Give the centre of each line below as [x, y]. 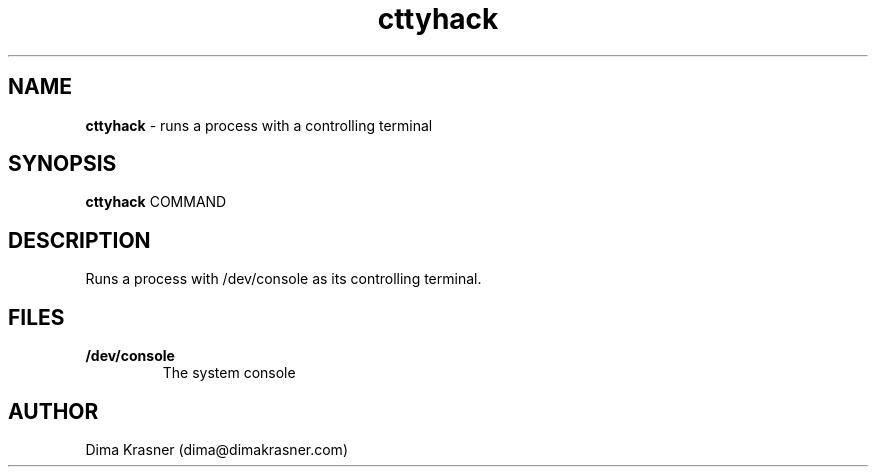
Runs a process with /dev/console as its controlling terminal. [283, 279]
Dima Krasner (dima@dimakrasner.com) [216, 449]
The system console [229, 373]
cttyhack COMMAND [156, 202]
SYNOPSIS [62, 164]
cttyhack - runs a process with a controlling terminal [259, 125]
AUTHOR [53, 411]
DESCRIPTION [79, 240]
